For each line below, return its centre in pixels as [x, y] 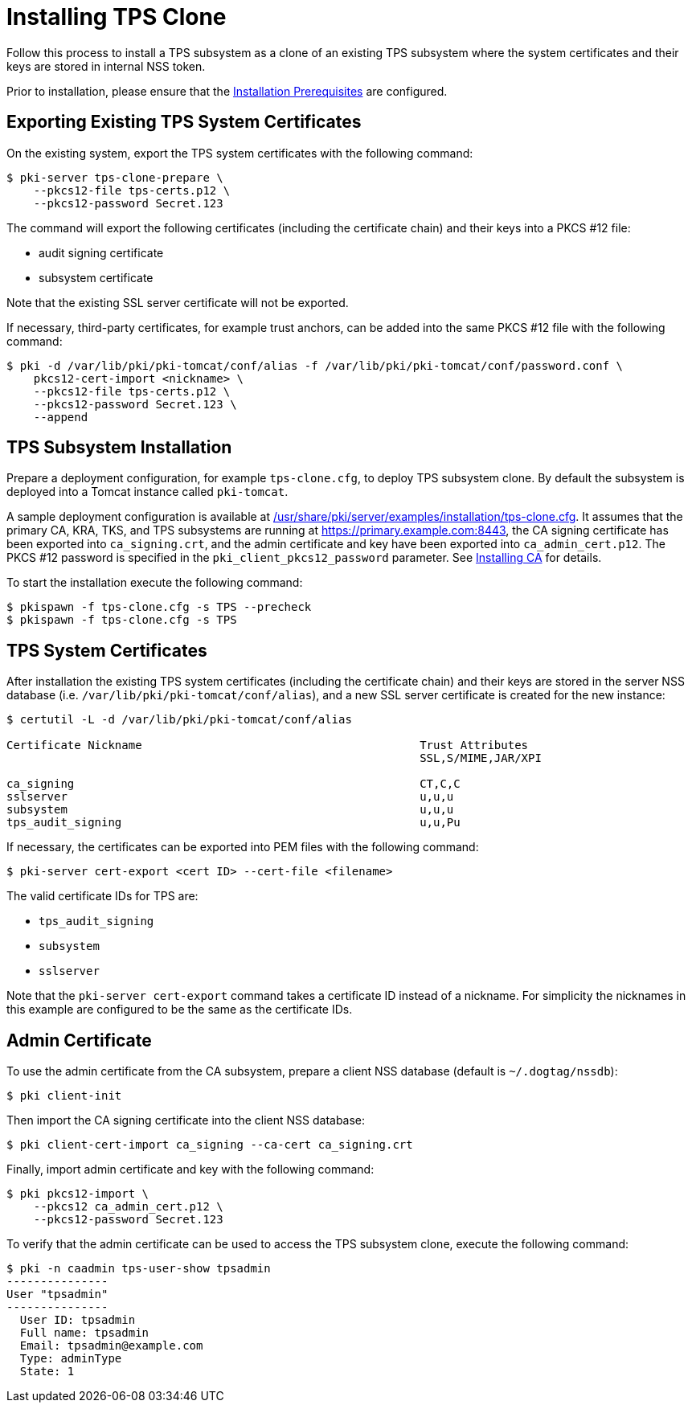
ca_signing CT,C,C [233, 784]
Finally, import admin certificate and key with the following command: [190, 1169]
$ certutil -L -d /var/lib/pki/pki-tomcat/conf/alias [179, 720]
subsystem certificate [96, 277]
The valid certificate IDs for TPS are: [102, 896]
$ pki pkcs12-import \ [78, 1194]
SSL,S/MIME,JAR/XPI [481, 758]
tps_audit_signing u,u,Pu [233, 823]
